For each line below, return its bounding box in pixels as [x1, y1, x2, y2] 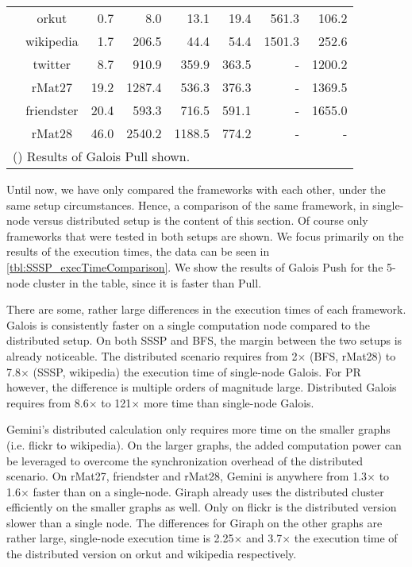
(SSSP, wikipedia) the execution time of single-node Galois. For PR [33, 363, 361, 380]
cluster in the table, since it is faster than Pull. [33, 274, 262, 291]
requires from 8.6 [6, 394, 89, 411]
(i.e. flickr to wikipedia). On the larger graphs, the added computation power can [6, 436, 402, 453]
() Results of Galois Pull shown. [13, 147, 191, 165]
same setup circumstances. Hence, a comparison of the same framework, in [6, 196, 369, 213]
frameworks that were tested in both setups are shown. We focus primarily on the [6, 227, 404, 244]
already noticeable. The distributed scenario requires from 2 [6, 347, 298, 364]
